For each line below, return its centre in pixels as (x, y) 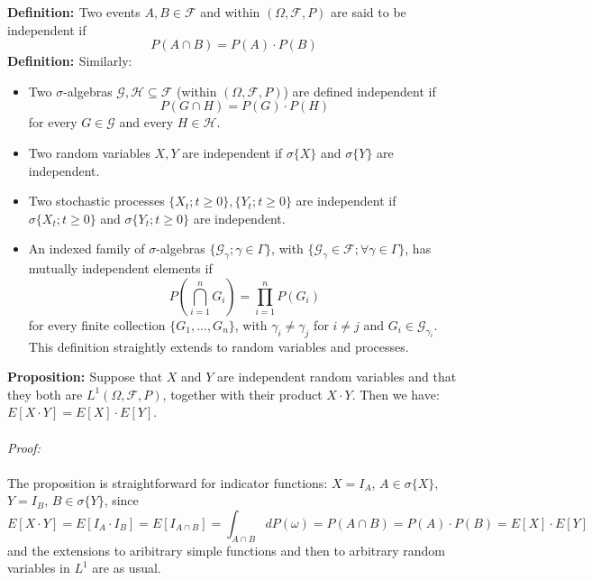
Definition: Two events (74, 12)
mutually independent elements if (120, 268)
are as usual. (127, 568)
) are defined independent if (360, 91)
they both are (45, 394)
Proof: (24, 447)
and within (230, 12)
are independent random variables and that (337, 377)
